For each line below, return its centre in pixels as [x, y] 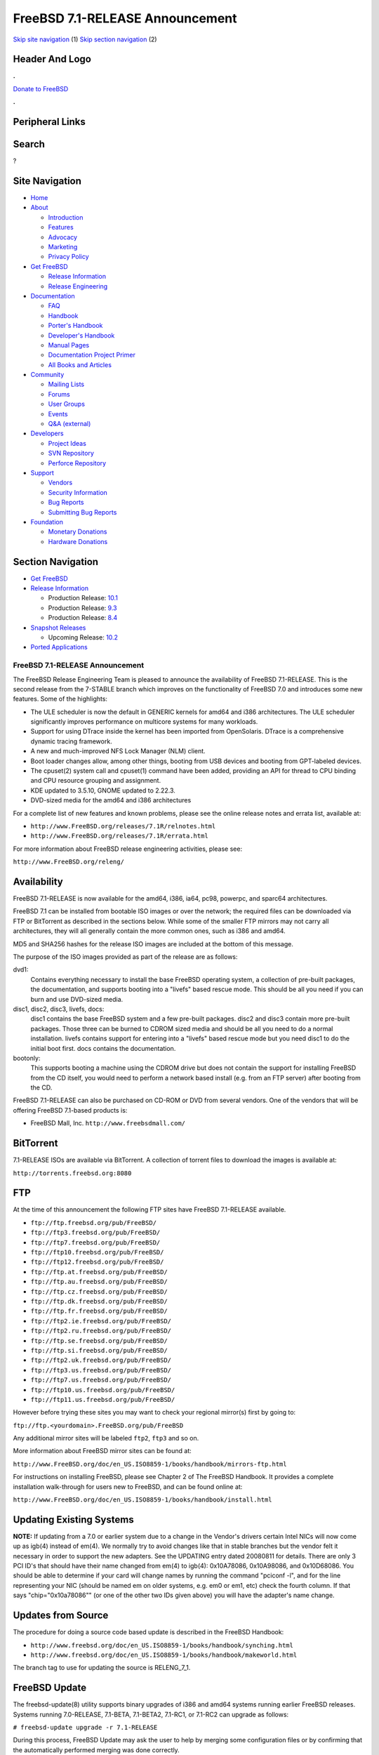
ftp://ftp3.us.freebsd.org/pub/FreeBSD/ [101, 1370]
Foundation [47, 522]
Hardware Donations [78, 541]
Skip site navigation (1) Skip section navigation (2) [85, 39]
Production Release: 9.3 [82, 608]
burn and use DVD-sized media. [77, 999]
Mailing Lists [66, 384]
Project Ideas [67, 443]
